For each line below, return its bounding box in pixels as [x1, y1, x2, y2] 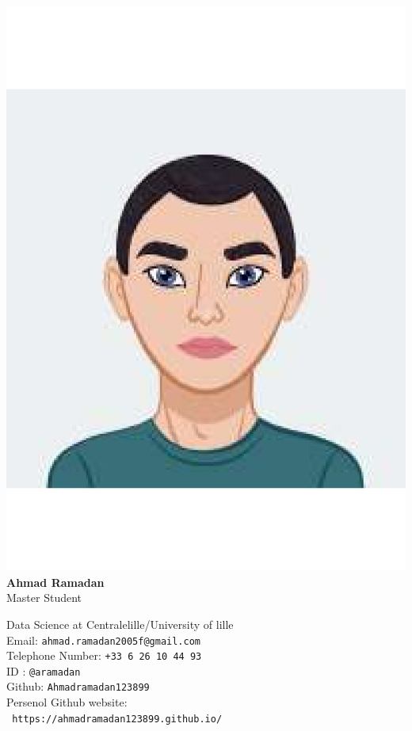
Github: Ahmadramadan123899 [6, 678, 150, 695]
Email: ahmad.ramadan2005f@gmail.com [6, 631, 200, 648]
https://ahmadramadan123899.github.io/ [12, 713, 223, 725]
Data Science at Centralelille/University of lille [6, 615, 234, 632]
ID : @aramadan [6, 662, 81, 679]
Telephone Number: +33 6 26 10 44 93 [6, 647, 202, 664]
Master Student [6, 589, 82, 606]
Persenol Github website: [6, 694, 128, 710]
